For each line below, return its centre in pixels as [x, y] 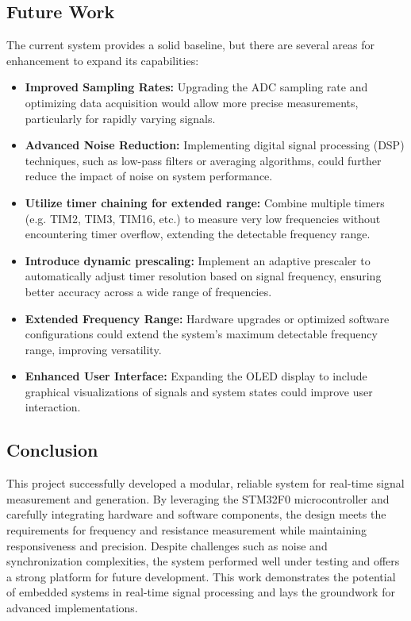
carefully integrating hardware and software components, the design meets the [196, 514]
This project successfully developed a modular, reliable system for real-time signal [205, 483]
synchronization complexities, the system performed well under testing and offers [203, 561]
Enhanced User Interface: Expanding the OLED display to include [196, 376]
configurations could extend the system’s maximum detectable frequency [201, 334]
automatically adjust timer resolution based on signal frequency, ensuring [203, 276]
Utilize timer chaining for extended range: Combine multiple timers [205, 202]
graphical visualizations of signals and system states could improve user [199, 391]
